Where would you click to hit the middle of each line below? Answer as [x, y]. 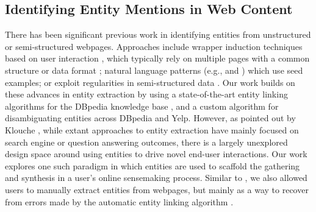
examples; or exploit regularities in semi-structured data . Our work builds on [150, 82]
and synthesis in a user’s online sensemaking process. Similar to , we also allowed [156, 178]
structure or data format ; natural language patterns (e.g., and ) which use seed [154, 70]
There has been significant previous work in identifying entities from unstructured [158, 34]
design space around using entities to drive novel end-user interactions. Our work [156, 154]
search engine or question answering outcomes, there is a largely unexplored [146, 142]
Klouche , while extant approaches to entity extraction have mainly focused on [152, 129]
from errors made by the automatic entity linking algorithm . [119, 201]
